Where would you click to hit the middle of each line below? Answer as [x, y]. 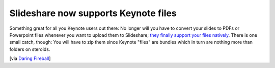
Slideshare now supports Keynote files [93, 13]
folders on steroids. [30, 49]
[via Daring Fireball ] [30, 58]
